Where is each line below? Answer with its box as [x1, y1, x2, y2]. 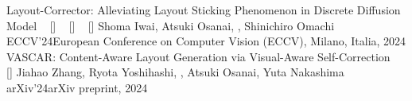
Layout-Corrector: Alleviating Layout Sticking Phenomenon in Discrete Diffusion [6, 2, 401, 17]
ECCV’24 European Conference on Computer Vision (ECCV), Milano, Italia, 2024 [6, 33, 406, 49]
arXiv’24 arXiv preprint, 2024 [6, 79, 148, 95]
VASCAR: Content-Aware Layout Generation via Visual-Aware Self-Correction [6, 48, 391, 64]
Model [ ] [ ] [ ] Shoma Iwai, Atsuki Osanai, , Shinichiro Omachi [6, 17, 335, 33]
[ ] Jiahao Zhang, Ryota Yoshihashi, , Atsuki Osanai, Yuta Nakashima [6, 64, 344, 80]
